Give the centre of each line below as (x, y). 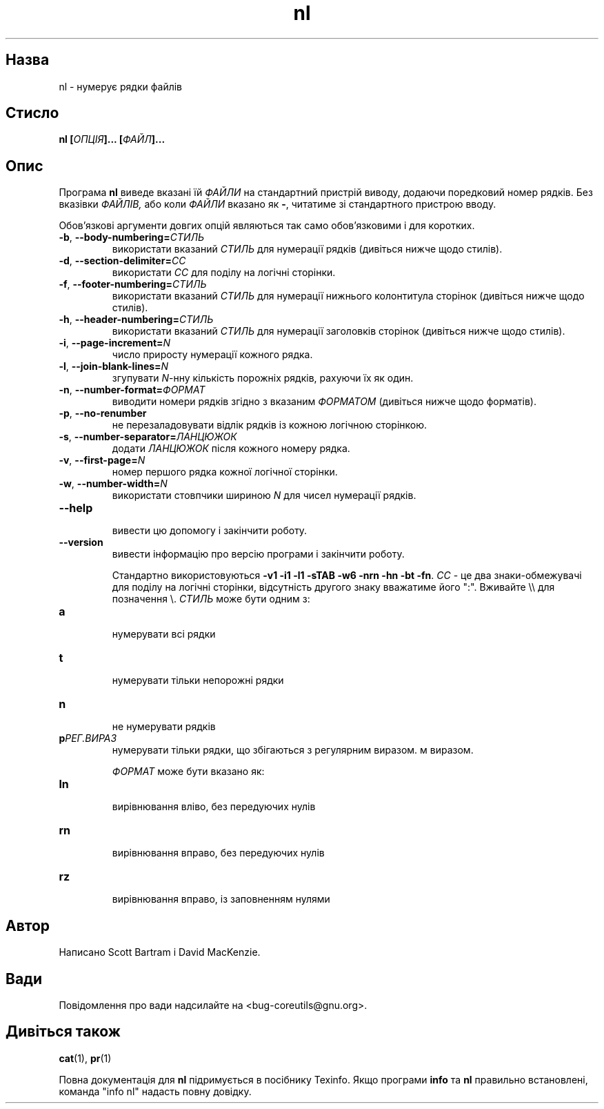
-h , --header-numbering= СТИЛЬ (136, 320)
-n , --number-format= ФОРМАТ (132, 390)
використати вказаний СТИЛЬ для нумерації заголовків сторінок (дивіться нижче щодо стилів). (339, 331)
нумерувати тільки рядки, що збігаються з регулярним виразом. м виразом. (293, 750)
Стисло (32, 113)
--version (81, 542)
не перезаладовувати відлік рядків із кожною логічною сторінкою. (270, 425)
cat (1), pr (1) (85, 1058)
